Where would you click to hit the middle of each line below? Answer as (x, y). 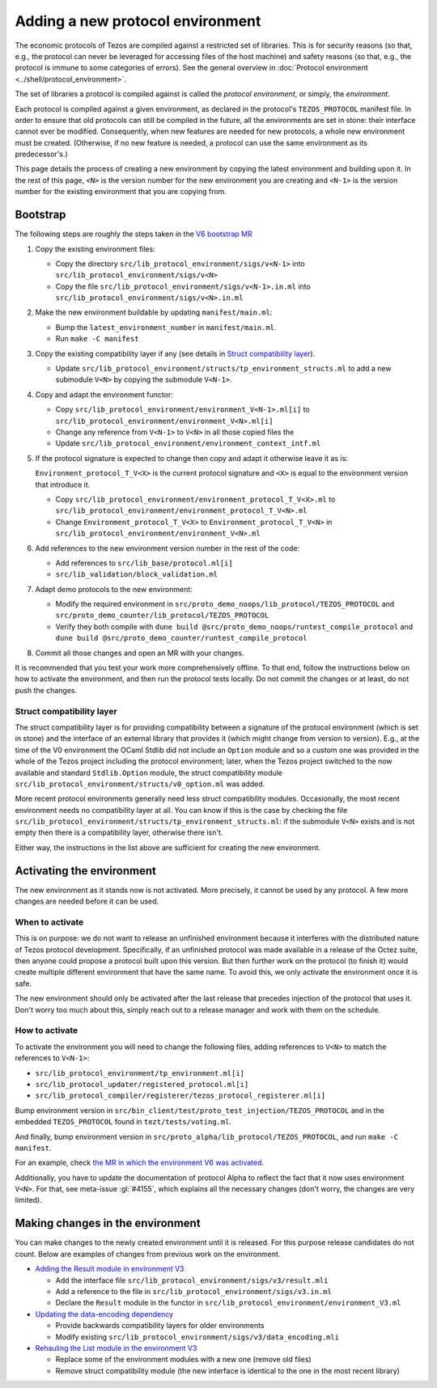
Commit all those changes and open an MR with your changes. (140, 653)
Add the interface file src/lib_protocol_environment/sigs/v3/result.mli (192, 1280)
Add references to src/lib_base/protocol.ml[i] (144, 563)
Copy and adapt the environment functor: (104, 394)
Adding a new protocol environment (138, 21)
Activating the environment (86, 871)
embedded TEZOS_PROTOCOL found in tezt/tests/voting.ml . (123, 1122)
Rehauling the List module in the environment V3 (116, 1348)
